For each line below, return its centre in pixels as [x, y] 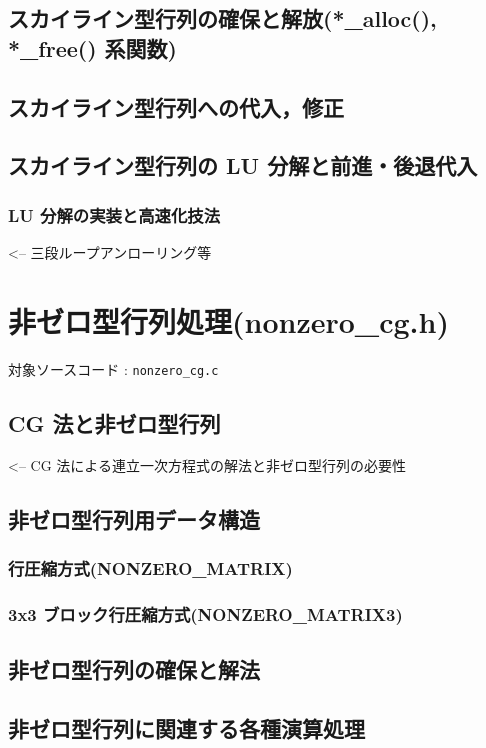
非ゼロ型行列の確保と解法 [134, 668]
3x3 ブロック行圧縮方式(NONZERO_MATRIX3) [205, 613]
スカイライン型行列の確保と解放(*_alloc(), [222, 18]
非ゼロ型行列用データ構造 [134, 518]
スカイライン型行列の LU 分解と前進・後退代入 [243, 165]
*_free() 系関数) [92, 47]
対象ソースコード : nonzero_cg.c [113, 368]
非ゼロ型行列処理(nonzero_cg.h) [228, 320]
